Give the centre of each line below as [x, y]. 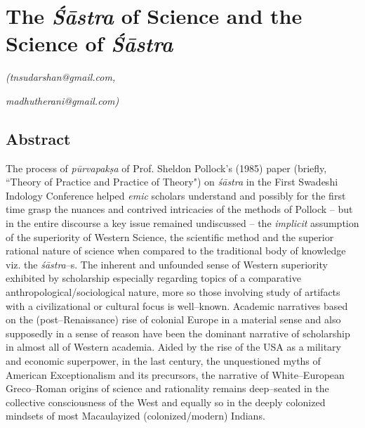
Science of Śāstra [89, 44]
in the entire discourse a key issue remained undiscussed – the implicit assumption [182, 223]
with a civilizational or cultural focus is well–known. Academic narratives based [177, 305]
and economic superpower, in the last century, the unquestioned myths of [163, 361]
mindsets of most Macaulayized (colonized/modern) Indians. [135, 416]
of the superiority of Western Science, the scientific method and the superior [170, 236]
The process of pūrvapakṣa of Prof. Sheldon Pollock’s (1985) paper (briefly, [166, 168]
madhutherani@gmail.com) [62, 100]
